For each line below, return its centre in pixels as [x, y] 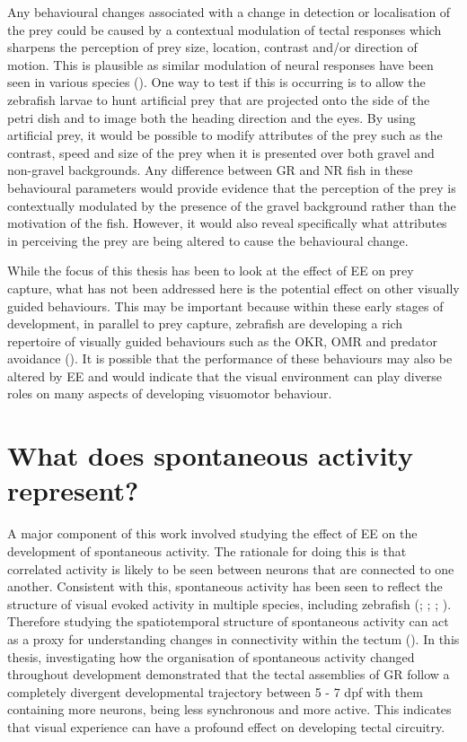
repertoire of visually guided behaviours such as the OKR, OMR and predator [222, 340]
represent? [73, 490]
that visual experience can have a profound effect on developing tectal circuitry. [226, 726]
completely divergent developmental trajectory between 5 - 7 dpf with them [215, 691]
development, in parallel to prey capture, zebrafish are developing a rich [205, 323]
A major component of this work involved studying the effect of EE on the [212, 533]
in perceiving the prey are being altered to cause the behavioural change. [208, 240]
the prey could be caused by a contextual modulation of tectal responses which [225, 29]
